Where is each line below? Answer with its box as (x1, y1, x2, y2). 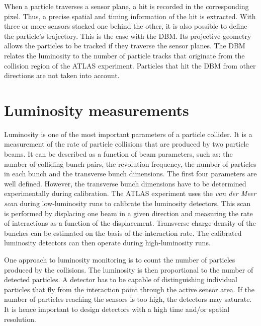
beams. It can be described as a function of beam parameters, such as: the (4, 149, 233, 159)
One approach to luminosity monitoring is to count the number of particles (4, 254, 235, 265)
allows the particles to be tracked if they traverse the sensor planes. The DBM (4, 40, 245, 51)
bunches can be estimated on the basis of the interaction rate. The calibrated (4, 227, 242, 238)
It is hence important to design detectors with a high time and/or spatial (4, 303, 230, 314)
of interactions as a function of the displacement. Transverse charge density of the (4, 218, 256, 228)
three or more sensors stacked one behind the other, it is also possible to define (4, 21, 247, 31)
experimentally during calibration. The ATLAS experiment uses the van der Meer (4, 188, 256, 199)
